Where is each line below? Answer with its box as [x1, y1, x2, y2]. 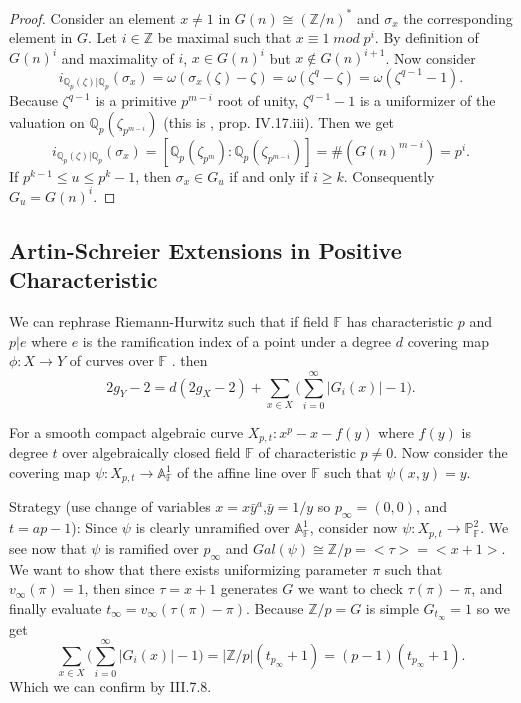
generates [220, 578, 278, 599]
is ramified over [104, 537, 199, 558]
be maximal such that [157, 27, 292, 48]
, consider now [309, 517, 398, 538]
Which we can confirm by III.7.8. [9, 676, 212, 697]
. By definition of [374, 27, 479, 48]
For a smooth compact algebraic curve [9, 421, 244, 442]
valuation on [9, 111, 85, 132]
